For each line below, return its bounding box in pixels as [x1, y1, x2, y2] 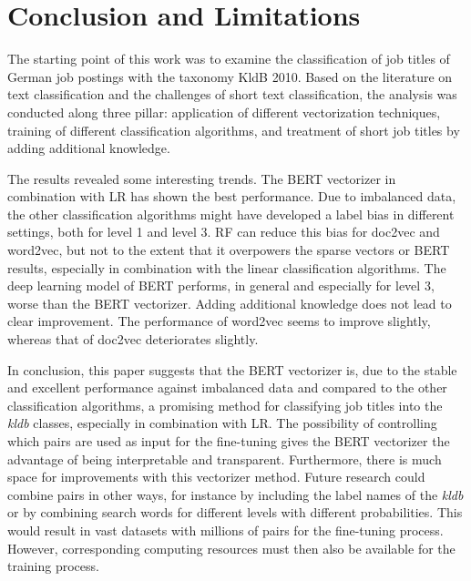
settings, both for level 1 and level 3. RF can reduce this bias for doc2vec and [7, 222, 440, 241]
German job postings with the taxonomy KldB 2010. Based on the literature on [7, 66, 453, 86]
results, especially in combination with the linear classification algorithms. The [7, 258, 446, 277]
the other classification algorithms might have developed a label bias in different [7, 204, 455, 223]
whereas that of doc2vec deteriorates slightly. [7, 330, 259, 349]
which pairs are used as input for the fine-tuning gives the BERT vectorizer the [7, 432, 450, 450]
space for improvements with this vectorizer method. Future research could [7, 467, 425, 486]
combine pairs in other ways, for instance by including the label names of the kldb [7, 484, 464, 504]
